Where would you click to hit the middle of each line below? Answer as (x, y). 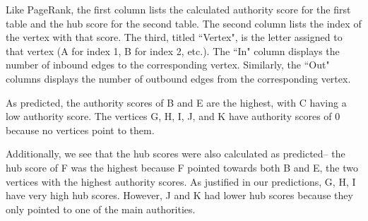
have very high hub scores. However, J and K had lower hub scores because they (179, 195)
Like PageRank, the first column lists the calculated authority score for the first (178, 9)
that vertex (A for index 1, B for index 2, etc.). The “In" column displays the (173, 50)
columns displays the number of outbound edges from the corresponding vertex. (178, 78)
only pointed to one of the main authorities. (101, 209)
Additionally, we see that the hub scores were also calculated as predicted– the (176, 154)
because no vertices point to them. (80, 130)
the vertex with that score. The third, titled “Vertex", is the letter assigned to (174, 37)
